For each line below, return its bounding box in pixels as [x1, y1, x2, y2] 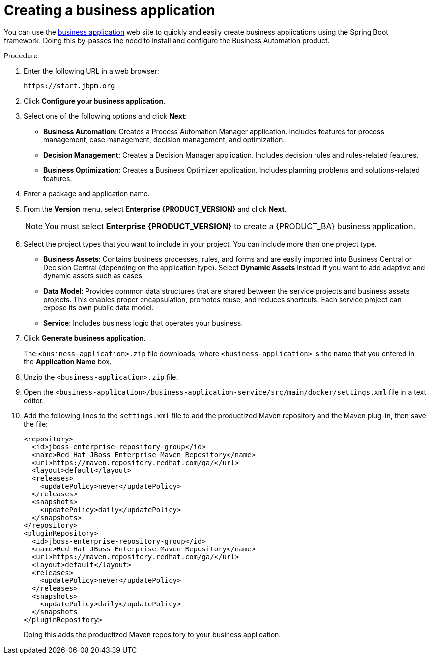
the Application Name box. [24, 357, 112, 366]
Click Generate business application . [24, 333, 146, 342]
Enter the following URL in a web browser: [24, 66, 159, 75]
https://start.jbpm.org [24, 82, 115, 90]
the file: [24, 419, 48, 428]
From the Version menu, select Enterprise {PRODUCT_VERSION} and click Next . [24, 204, 287, 213]
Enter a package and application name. [24, 189, 150, 198]
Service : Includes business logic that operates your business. [43, 318, 243, 327]
